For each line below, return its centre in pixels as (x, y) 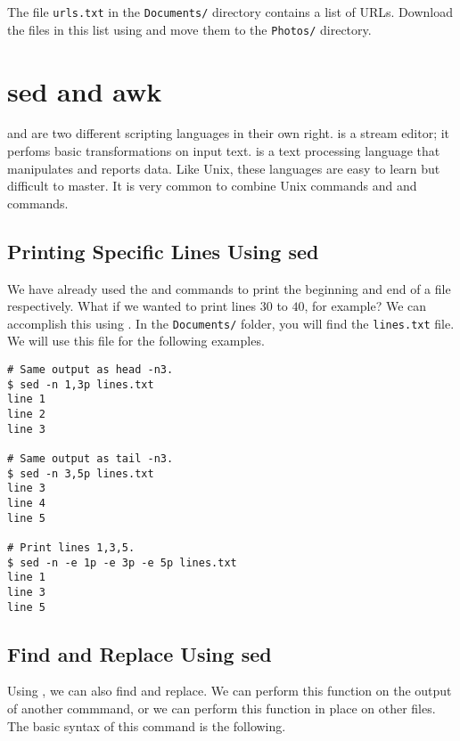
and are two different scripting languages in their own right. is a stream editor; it (229, 133)
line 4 (26, 503)
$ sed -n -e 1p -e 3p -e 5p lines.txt (122, 562)
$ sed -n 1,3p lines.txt (81, 384)
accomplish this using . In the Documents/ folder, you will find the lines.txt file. (231, 323)
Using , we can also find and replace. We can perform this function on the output (230, 691)
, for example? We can (366, 306)
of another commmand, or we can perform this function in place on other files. (222, 708)
